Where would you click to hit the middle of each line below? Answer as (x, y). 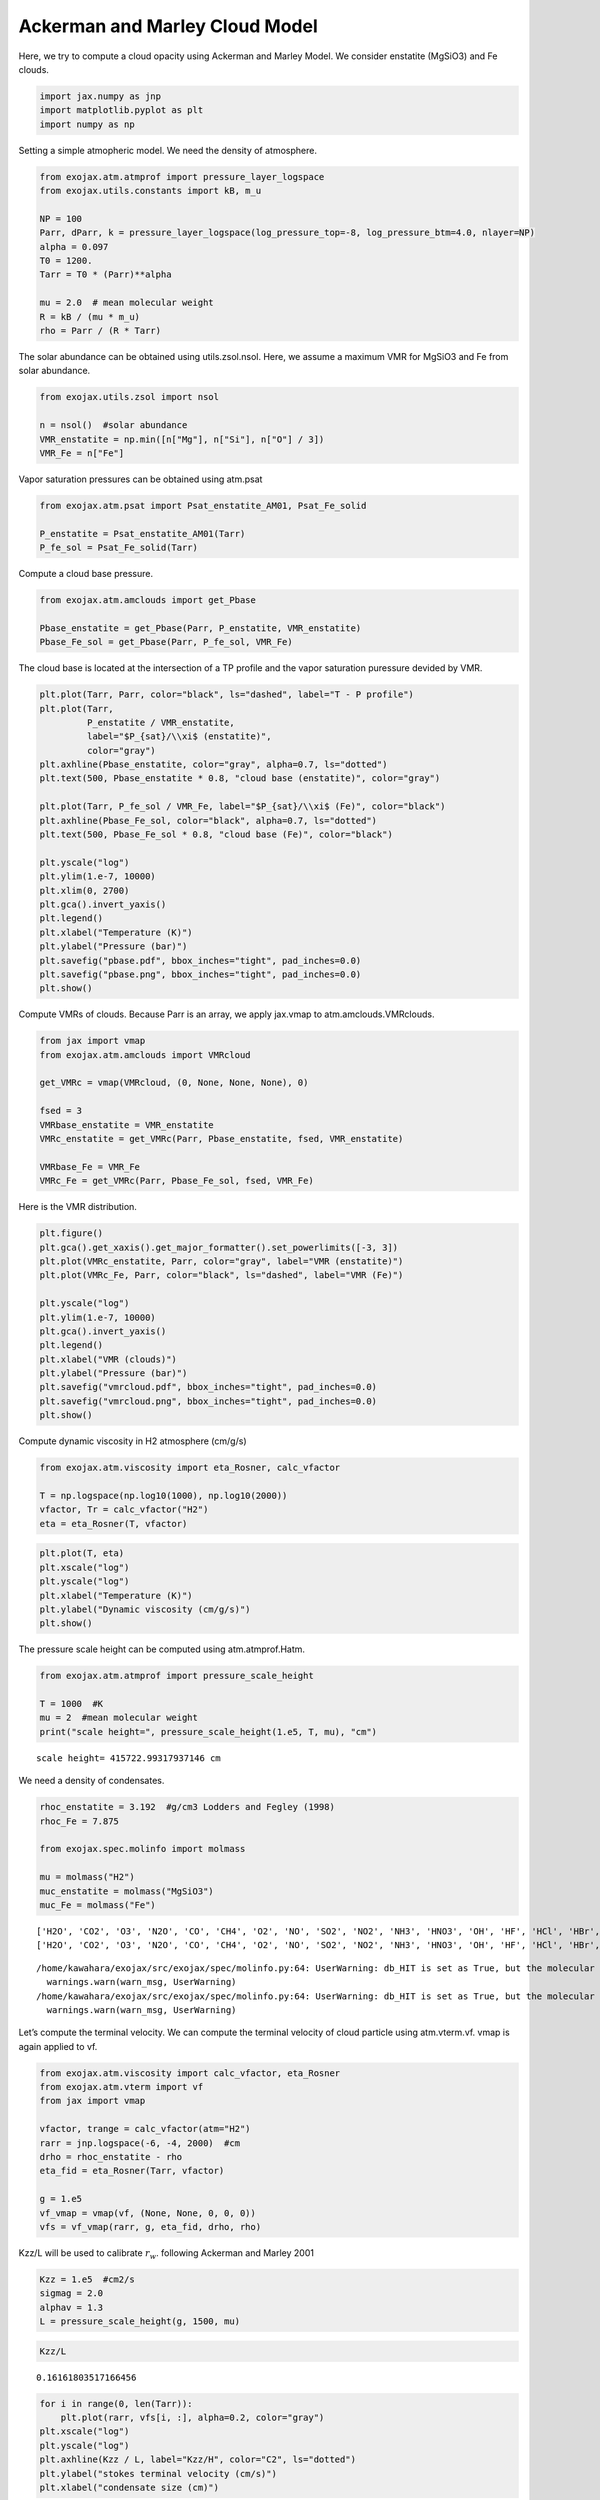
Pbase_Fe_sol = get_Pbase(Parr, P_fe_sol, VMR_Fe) (166, 642)
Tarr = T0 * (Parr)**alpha (105, 274)
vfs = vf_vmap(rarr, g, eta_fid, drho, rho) (150, 2226)
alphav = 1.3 (71, 2307)
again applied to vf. (58, 2046)
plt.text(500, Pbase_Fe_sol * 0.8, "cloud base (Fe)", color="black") (216, 834)
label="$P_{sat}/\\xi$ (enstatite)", (179, 736)
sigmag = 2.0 (71, 2293)
